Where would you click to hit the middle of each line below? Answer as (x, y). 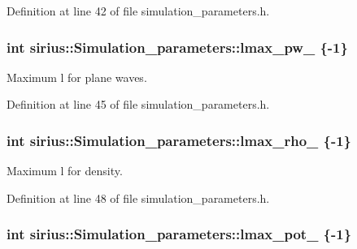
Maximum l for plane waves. (77, 77)
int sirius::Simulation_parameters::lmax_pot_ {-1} (179, 234)
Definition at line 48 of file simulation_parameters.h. (138, 197)
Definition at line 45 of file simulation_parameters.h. (138, 104)
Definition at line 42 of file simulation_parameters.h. (138, 11)
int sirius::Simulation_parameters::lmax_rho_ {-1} (179, 140)
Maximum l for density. (65, 171)
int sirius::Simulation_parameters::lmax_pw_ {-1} (177, 47)
